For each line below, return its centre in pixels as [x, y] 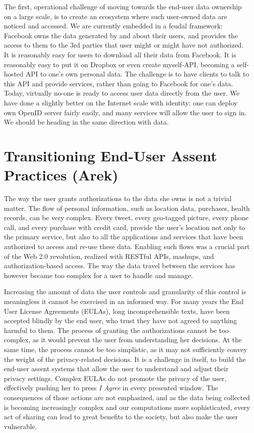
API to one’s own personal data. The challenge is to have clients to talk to [137, 74]
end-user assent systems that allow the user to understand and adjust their [116, 369]
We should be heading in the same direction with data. [86, 122]
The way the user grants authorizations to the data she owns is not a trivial [118, 198]
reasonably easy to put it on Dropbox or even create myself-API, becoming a [119, 64]
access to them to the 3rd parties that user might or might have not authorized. [124, 45]
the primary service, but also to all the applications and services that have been [124, 237]
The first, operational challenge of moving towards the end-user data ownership [123, 6]
